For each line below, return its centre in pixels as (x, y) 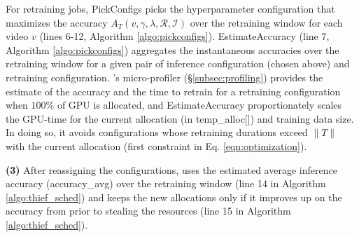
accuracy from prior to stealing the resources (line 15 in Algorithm (148, 211)
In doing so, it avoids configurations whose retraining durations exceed (157, 132)
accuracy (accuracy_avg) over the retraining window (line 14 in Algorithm (166, 183)
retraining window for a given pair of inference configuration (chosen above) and (178, 63)
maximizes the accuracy (57, 22)
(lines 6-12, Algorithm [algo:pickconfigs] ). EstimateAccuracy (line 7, (184, 36)
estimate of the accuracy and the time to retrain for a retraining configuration (173, 91)
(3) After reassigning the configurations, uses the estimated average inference (171, 169)
